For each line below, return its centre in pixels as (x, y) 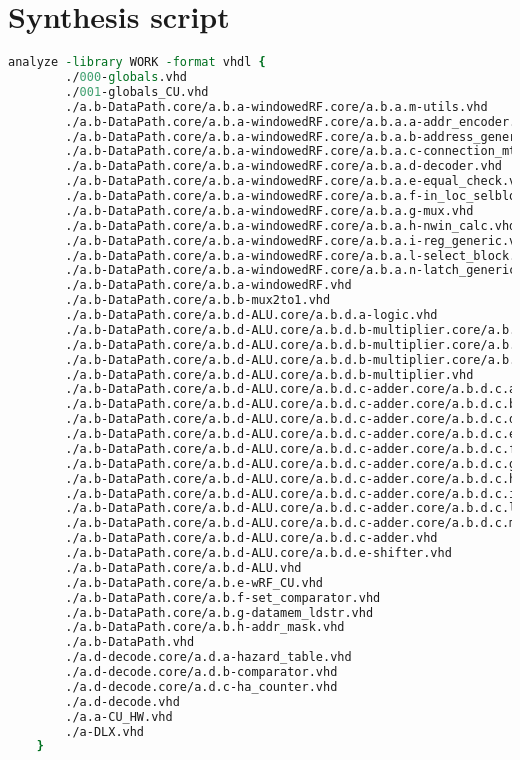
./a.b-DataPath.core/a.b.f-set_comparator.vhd (223, 597)
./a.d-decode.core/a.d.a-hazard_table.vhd (208, 657)
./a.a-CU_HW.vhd (119, 716)
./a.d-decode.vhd (122, 701)
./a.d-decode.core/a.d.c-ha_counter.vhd (201, 686)
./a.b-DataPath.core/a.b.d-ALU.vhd (183, 567)
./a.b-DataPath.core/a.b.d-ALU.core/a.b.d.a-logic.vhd (251, 315)
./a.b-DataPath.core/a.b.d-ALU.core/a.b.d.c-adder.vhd (251, 538)
